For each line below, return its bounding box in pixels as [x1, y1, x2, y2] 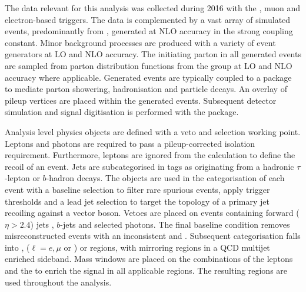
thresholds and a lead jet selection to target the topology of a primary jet [5, 195, 270, 207]
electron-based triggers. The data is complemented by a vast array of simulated [5, 13, 291, 25]
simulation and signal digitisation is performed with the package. [5, 106, 239, 118]
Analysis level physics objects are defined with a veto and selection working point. [5, 125, 301, 137]
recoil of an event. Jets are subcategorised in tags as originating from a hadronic [5, 160, 294, 172]
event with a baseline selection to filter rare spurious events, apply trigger [5, 183, 270, 195]
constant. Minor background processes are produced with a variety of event [5, 36, 276, 48]
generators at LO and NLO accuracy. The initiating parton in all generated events [5, 48, 301, 60]
